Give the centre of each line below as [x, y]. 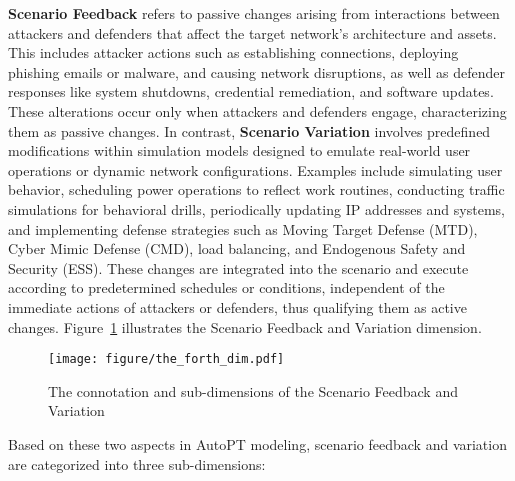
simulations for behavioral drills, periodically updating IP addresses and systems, [256, 208]
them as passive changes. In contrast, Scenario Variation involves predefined [249, 130]
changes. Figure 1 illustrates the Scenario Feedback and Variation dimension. [245, 326]
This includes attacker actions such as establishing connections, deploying [233, 52]
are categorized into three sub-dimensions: [137, 463]
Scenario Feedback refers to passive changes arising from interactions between [254, 13]
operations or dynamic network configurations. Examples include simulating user [255, 169]
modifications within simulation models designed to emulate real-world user [239, 150]
